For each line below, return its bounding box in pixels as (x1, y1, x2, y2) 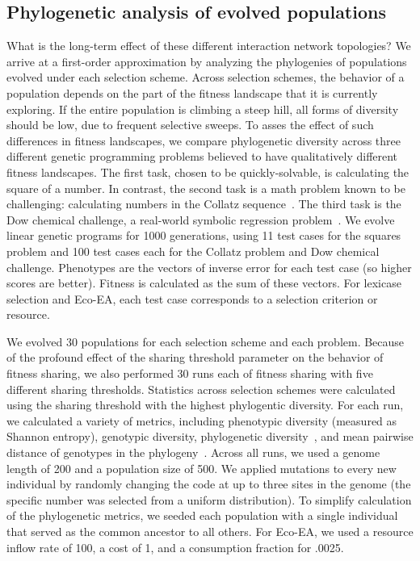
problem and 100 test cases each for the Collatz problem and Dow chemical (6, 242, 380, 259)
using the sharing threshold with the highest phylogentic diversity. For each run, (6, 396, 404, 413)
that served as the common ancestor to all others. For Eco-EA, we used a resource (6, 523, 414, 540)
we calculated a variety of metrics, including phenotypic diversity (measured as (6, 412, 397, 429)
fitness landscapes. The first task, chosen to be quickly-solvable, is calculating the (6, 163, 409, 180)
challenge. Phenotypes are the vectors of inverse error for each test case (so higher (6, 258, 412, 275)
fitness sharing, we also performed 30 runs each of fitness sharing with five (6, 365, 373, 382)
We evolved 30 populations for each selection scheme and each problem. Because (6, 333, 405, 350)
